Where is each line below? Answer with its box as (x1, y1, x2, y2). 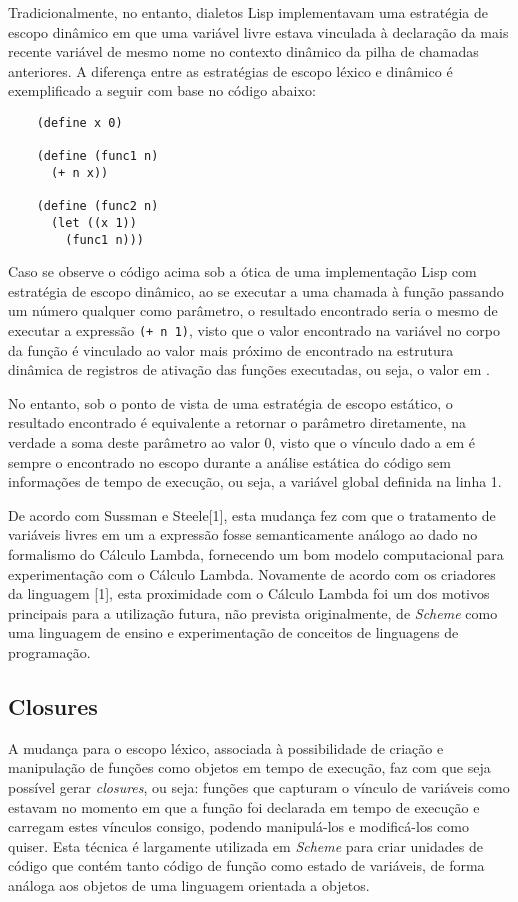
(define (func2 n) (36, 199, 159, 214)
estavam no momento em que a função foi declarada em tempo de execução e (8, 796, 480, 817)
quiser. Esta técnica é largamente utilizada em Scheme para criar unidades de (8, 835, 483, 856)
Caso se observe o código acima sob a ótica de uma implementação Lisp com (8, 261, 477, 282)
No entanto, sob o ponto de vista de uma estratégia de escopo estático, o (8, 392, 453, 413)
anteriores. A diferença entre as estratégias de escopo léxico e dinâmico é (8, 60, 453, 81)
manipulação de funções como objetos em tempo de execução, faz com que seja (8, 757, 491, 778)
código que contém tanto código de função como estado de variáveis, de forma (8, 855, 485, 876)
